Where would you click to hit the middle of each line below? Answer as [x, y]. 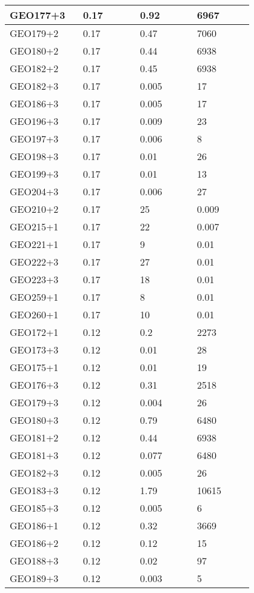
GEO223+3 [34, 279]
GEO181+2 [34, 437]
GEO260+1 [34, 314]
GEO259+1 [34, 297]
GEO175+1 [34, 367]
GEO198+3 [34, 156]
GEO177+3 [38, 15]
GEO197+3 [34, 139]
